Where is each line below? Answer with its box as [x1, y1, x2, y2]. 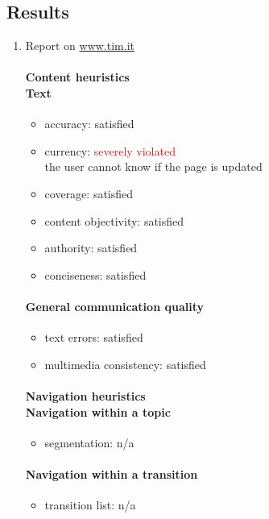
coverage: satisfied [44, 185, 134, 201]
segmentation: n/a [44, 434, 134, 450]
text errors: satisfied [44, 329, 143, 346]
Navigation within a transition [25, 465, 198, 482]
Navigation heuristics [25, 387, 146, 404]
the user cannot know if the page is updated [44, 158, 263, 175]
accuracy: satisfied [44, 115, 134, 132]
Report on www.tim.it [25, 37, 134, 54]
